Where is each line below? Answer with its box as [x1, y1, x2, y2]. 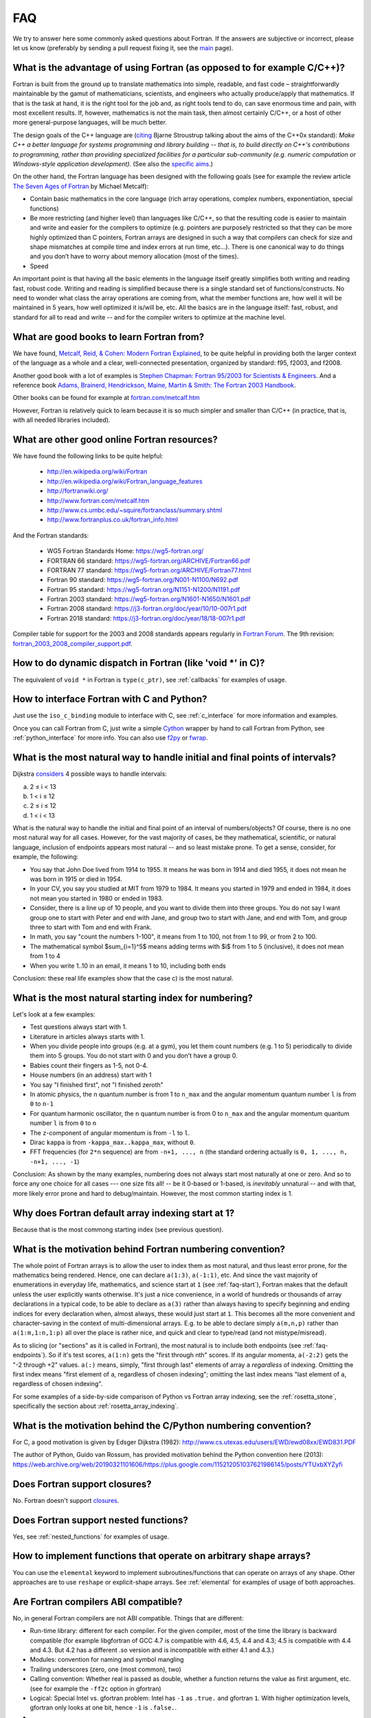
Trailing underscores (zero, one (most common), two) [30, 1665, 181, 1673]
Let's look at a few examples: [12, 1010, 95, 1018]
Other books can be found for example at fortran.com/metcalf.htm [12, 394, 201, 402]
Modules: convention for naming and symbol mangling [30, 1655, 184, 1664]
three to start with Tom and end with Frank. [30, 923, 153, 931]
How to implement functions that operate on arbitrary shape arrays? [12, 1550, 311, 1562]
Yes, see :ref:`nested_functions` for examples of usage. [12, 1532, 170, 1541]
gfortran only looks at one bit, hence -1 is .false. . [30, 1704, 177, 1712]
